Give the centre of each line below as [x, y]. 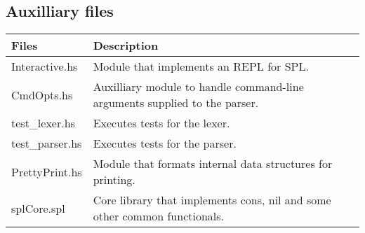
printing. [114, 180]
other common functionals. [159, 216]
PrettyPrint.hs [47, 171]
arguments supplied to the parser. [176, 103]
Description [126, 45]
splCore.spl [38, 208]
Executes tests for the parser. [165, 143]
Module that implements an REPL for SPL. [201, 66]
